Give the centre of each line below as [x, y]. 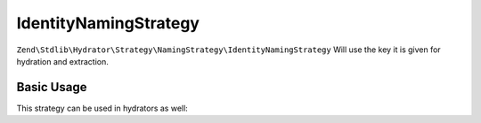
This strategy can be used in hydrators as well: [102, 108]
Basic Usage [52, 87]
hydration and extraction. [62, 61]
